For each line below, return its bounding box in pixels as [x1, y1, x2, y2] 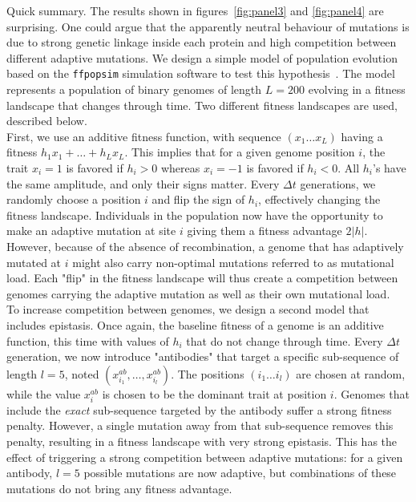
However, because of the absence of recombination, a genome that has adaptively [6, 237, 404, 254]
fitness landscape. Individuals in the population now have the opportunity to [6, 206, 383, 223]
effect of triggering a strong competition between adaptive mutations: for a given [6, 448, 403, 465]
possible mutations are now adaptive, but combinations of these [83, 464, 397, 481]
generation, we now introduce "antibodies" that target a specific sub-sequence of [6, 348, 399, 365]
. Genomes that [333, 385, 410, 402]
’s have [373, 160, 406, 176]
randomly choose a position [6, 191, 141, 208]
